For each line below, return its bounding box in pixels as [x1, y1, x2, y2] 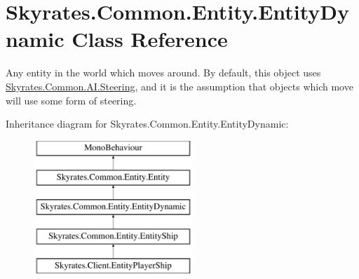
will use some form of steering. [6, 93, 137, 107]
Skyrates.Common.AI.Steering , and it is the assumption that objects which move [6, 79, 353, 93]
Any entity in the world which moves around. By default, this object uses [6, 65, 321, 80]
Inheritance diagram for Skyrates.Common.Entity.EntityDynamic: [6, 116, 289, 131]
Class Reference [72, 25, 228, 53]
